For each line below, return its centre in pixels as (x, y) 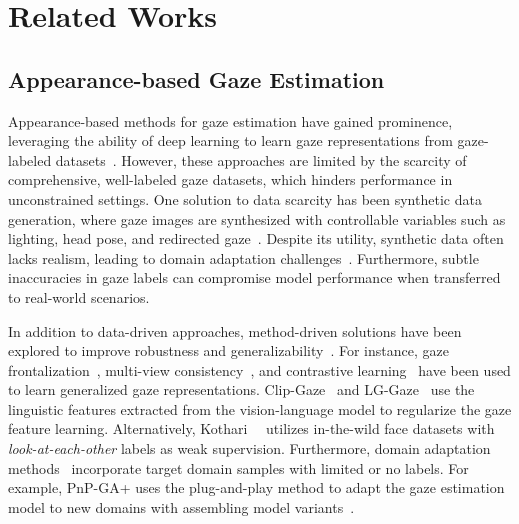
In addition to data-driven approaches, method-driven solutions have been (235, 330)
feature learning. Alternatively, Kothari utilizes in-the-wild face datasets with (251, 428)
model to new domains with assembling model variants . (181, 506)
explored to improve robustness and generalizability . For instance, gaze (228, 350)
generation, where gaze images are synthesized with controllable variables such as (257, 218)
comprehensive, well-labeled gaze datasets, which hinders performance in (230, 179)
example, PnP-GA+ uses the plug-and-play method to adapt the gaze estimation (256, 487)
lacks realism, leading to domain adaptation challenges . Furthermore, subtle (243, 257)
